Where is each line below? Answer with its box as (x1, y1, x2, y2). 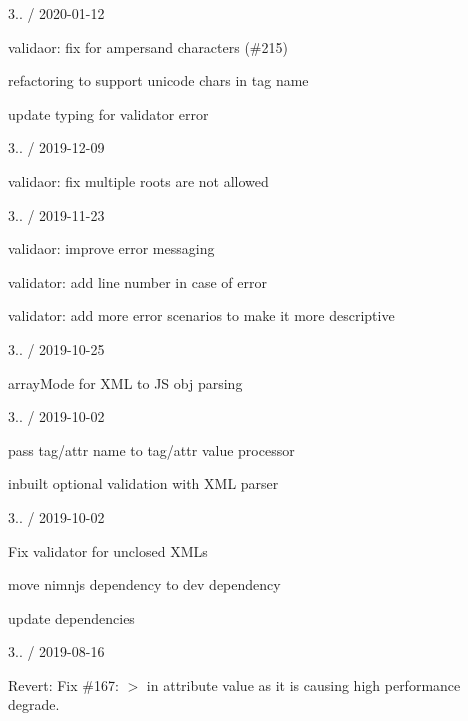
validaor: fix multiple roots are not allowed (8, 170, 269, 191)
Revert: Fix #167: (8, 674, 119, 695)
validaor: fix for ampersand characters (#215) (8, 36, 288, 57)
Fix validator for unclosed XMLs (8, 540, 208, 561)
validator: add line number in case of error (8, 271, 267, 292)
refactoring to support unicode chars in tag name (8, 70, 309, 91)
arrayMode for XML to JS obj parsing (8, 372, 243, 393)
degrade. (8, 694, 60, 715)
